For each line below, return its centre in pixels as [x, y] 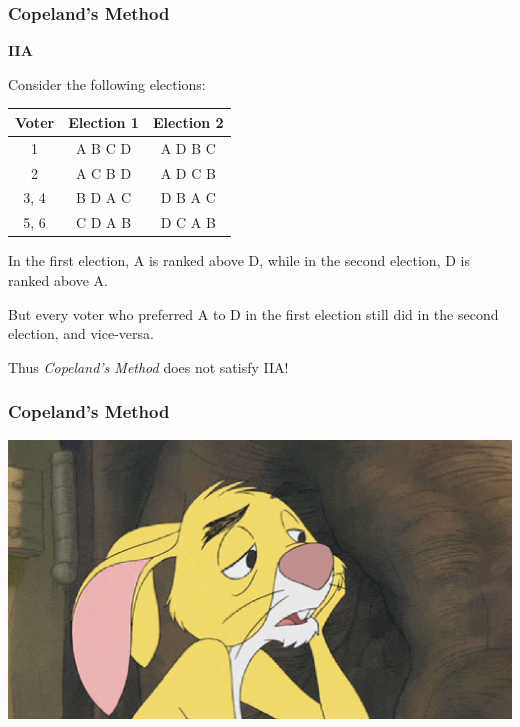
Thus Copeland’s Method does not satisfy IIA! [148, 366]
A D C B [188, 172]
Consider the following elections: [107, 83]
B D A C [103, 197]
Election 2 [188, 121]
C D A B [103, 222]
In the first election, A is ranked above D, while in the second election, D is [239, 260]
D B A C [188, 197]
